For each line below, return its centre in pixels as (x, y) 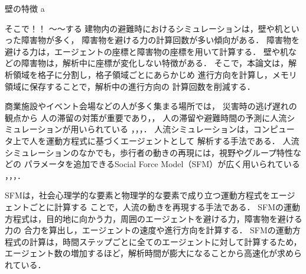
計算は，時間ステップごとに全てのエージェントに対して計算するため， (165, 241)
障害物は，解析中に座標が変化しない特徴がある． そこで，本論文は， (155, 63)
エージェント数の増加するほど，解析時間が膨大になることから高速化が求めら (154, 253)
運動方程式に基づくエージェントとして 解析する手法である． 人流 (172, 140)
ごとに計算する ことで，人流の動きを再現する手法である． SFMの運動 (165, 206)
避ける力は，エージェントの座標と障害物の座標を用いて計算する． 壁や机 (147, 51)
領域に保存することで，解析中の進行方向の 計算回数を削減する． (130, 86)
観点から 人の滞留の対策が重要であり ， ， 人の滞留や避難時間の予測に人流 (146, 117)
